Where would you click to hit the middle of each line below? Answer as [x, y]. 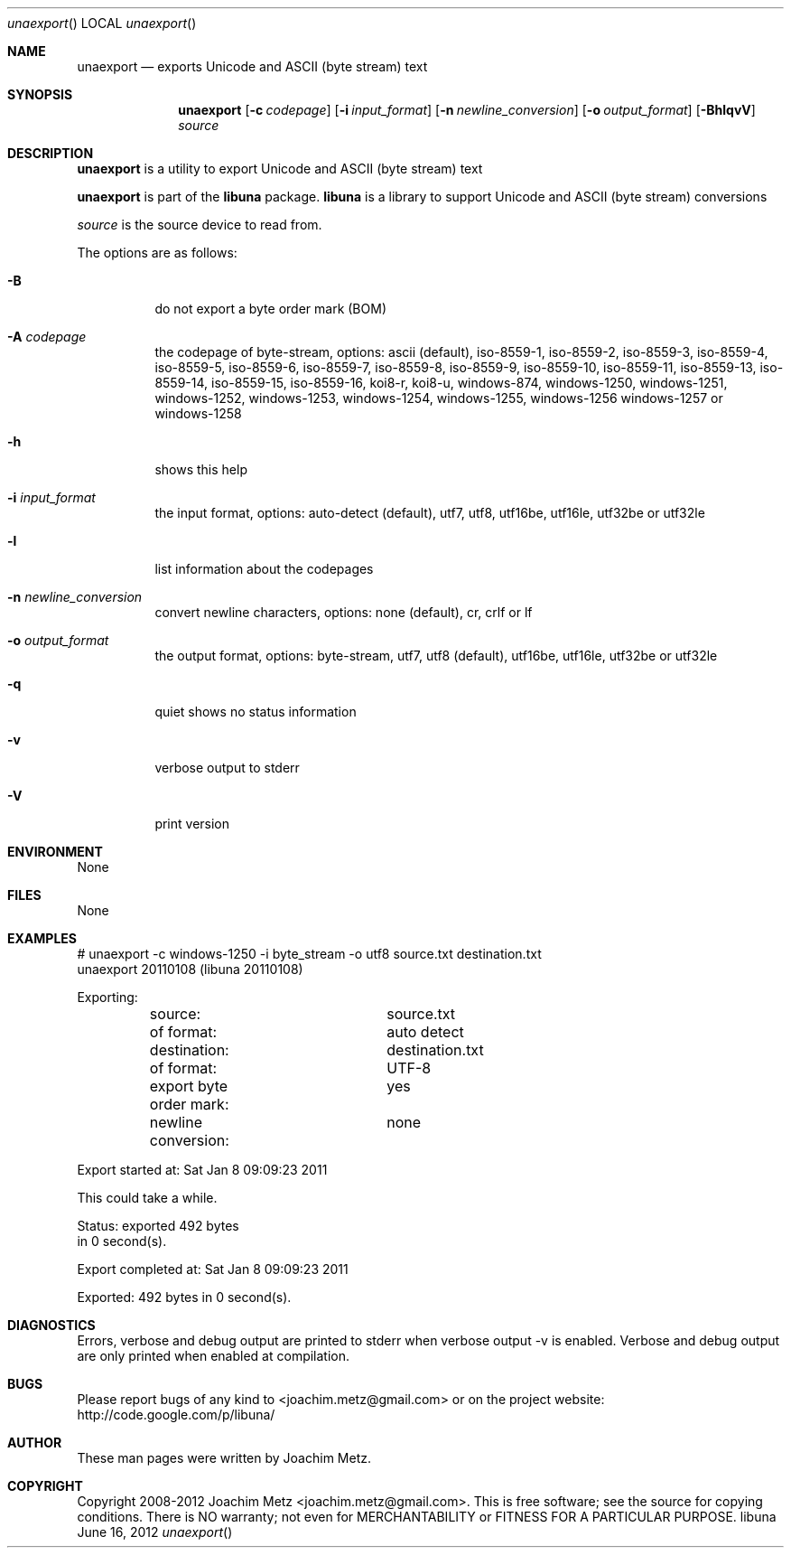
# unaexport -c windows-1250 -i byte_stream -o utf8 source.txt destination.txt [309, 954]
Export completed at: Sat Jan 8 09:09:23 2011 [213, 1269]
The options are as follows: [157, 253]
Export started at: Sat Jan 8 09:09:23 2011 [202, 1170]
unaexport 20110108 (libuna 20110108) [190, 969]
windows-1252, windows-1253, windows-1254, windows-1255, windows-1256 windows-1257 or [439, 398]
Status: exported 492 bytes [158, 1226]
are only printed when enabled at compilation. [214, 1356]
